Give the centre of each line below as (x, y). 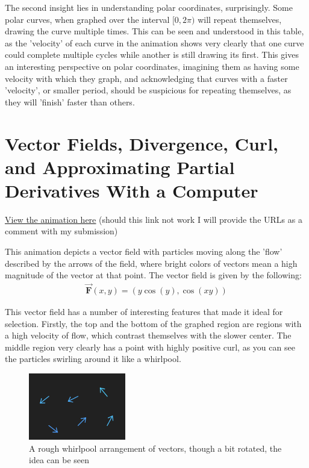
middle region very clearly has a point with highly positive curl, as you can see (150, 347)
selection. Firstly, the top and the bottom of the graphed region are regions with (153, 323)
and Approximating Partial (120, 167)
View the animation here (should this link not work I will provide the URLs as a (154, 219)
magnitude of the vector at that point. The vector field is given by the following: (153, 275)
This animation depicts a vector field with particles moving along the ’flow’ (144, 251)
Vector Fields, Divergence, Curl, (142, 143)
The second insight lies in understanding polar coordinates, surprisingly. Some (149, 7)
